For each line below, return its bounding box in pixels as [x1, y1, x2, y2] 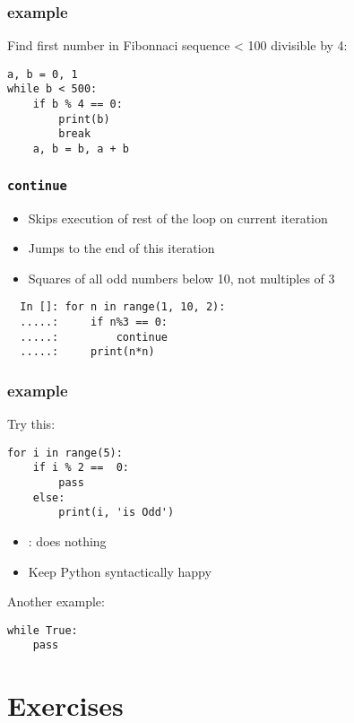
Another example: [7, 592, 105, 611]
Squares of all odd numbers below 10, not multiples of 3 [28, 268, 335, 287]
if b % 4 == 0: [32, 98, 123, 111]
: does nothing [28, 532, 107, 551]
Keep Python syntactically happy [28, 562, 212, 580]
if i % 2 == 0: [32, 461, 130, 475]
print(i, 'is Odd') [58, 506, 175, 519]
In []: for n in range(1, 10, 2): [20, 301, 226, 314]
